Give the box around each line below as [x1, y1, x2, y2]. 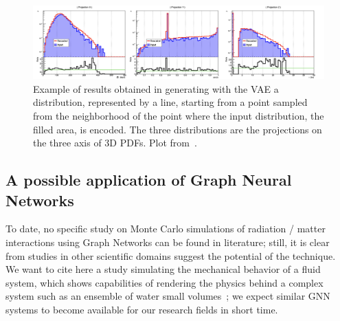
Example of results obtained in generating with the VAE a [33, 81, 279, 96]
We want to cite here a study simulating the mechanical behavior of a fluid [5, 262, 321, 276]
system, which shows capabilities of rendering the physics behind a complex [5, 275, 324, 289]
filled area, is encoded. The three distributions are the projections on [33, 122, 322, 136]
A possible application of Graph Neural [5, 169, 292, 190]
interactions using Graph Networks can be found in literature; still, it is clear [5, 234, 330, 249]
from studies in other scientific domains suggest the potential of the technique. [5, 248, 336, 263]
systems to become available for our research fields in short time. [5, 302, 278, 316]
